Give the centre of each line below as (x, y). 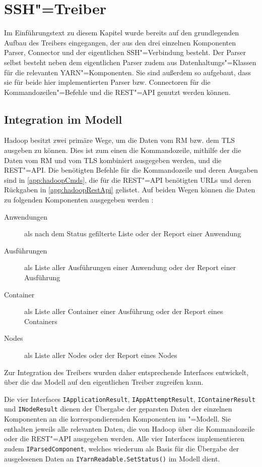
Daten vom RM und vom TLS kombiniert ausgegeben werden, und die (113, 160)
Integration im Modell (63, 119)
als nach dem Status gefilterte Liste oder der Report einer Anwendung (133, 233)
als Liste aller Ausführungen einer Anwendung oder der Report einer (130, 267)
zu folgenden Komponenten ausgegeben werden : (79, 200)
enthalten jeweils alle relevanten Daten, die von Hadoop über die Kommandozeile (129, 428)
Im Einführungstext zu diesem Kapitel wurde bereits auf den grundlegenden (122, 33)
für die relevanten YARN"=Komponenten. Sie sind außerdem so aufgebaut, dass (128, 72)
